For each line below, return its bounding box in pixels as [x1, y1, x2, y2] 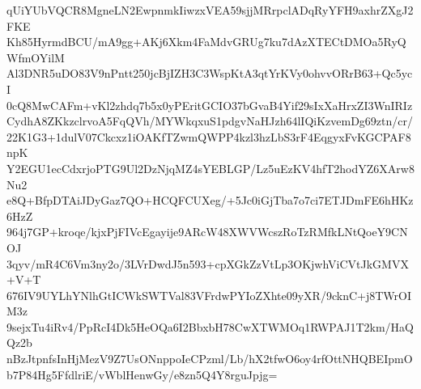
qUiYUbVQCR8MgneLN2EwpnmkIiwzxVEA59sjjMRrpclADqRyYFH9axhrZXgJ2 [6, 2, 414, 18]
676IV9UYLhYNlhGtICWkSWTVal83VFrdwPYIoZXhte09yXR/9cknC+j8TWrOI [6, 286, 411, 303]
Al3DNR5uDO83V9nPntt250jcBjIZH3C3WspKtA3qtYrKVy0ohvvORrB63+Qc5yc [6, 65, 413, 82]
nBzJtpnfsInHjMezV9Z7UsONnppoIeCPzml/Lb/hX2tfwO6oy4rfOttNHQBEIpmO [6, 350, 413, 367]
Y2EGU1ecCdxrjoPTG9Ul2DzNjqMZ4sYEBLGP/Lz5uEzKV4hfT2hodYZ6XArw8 [6, 159, 415, 176]
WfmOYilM [6, 49, 65, 66]
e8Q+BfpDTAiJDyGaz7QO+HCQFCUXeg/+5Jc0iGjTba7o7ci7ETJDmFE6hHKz [6, 192, 414, 209]
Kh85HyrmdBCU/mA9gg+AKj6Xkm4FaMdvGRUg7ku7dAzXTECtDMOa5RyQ [6, 33, 406, 50]
